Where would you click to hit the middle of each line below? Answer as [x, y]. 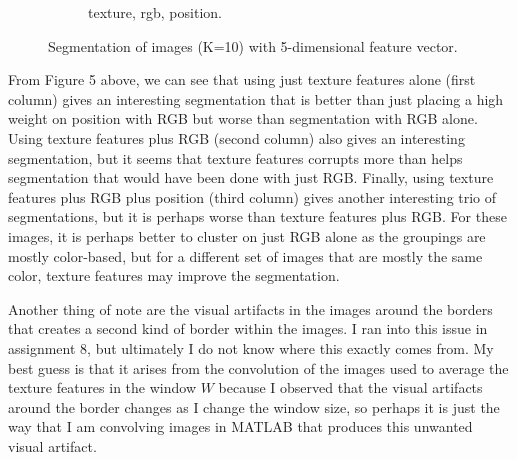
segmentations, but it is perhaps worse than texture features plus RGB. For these [257, 216]
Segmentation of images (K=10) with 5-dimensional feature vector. [253, 45]
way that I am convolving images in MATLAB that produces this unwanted [240, 426]
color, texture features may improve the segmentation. [174, 275]
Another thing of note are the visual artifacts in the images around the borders [250, 308]
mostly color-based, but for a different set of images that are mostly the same [245, 255]
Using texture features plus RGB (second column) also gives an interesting [236, 137]
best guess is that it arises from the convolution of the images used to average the [258, 367]
